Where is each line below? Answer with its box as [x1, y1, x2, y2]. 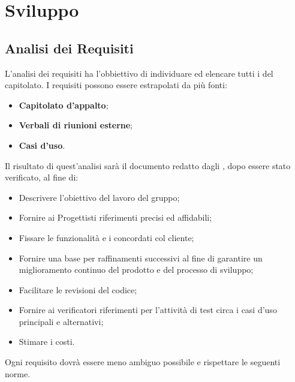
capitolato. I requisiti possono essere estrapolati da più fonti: [5, 79, 227, 91]
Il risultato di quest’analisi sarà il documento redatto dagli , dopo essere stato [5, 159, 291, 172]
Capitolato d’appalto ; [19, 98, 109, 111]
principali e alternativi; [19, 315, 104, 327]
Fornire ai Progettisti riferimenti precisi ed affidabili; [19, 211, 212, 224]
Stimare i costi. [19, 335, 75, 348]
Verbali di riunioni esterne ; [19, 119, 133, 131]
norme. [5, 367, 31, 380]
